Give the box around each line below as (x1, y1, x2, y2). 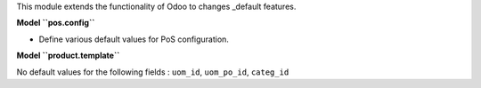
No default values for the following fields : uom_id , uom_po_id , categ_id (16, 67, 289, 77)
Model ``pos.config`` (16, 18, 95, 28)
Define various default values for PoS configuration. (38, 34, 229, 44)
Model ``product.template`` (16, 50, 120, 61)
